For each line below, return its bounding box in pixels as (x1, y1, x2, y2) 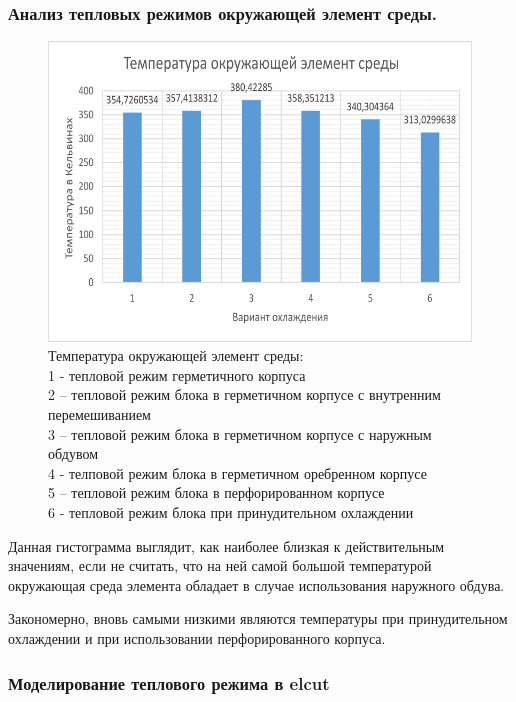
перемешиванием (48, 404, 151, 425)
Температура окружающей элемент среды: (48, 345, 304, 366)
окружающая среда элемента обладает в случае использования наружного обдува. (8, 574, 505, 595)
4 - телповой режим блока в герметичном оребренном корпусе (48, 462, 427, 483)
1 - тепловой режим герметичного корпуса (48, 364, 306, 385)
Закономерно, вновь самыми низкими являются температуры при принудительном (8, 608, 508, 629)
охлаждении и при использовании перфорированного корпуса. (8, 628, 386, 649)
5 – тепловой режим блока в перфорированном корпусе (48, 482, 385, 503)
